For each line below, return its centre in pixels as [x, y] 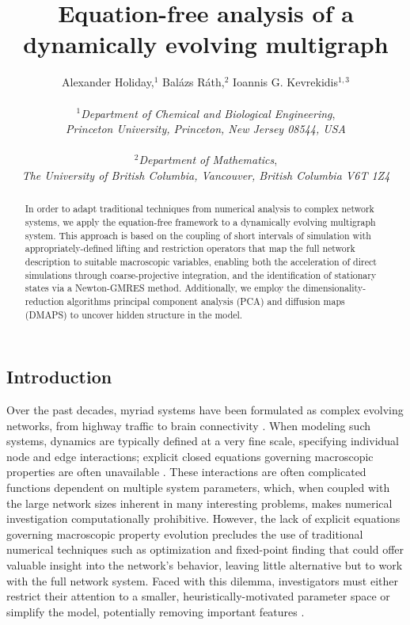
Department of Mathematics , [208, 160]
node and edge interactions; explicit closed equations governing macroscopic [190, 456]
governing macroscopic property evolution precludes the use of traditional [185, 534]
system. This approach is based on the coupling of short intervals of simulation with [198, 235]
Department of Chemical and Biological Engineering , [208, 113]
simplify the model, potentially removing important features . [156, 611]
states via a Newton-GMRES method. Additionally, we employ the [162, 288]
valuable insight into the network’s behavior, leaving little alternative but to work [205, 564]
